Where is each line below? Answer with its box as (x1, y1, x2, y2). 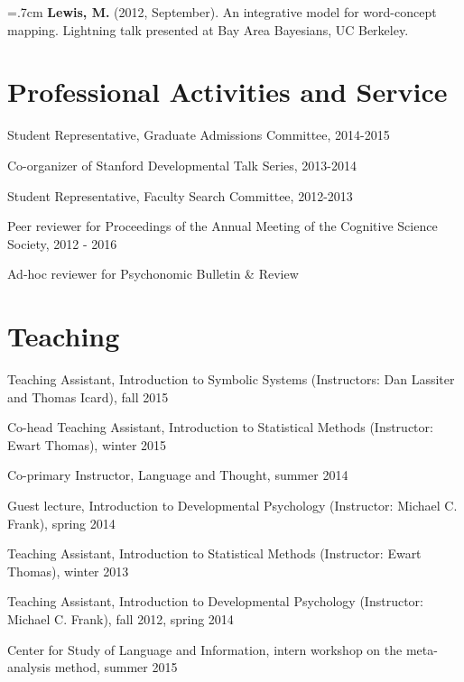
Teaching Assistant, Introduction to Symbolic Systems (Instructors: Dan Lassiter (7, 370, 455, 388)
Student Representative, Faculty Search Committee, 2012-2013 (7, 186, 353, 205)
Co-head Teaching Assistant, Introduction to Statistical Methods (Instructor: (7, 418, 433, 437)
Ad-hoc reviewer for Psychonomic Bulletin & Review (7, 264, 299, 283)
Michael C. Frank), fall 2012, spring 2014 (7, 609, 234, 628)
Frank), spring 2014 (7, 513, 116, 532)
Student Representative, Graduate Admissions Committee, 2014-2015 (7, 125, 390, 144)
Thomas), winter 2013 (7, 561, 129, 580)
